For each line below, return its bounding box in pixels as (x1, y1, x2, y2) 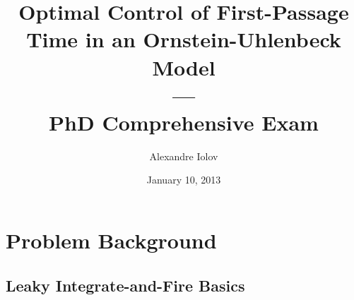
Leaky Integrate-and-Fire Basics (6, 274, 245, 296)
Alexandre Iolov (149, 148, 218, 163)
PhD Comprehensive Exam (49, 107, 319, 136)
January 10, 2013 (146, 172, 221, 187)
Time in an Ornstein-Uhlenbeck (26, 25, 341, 54)
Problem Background (6, 226, 217, 255)
